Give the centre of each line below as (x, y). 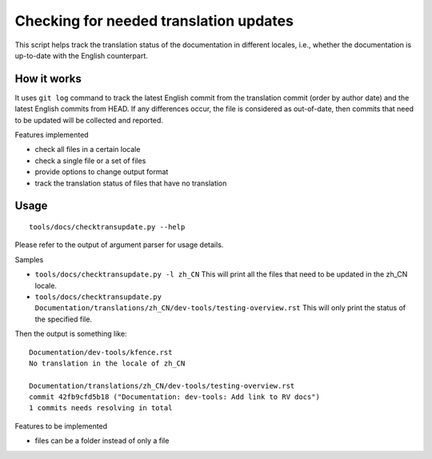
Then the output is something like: (71, 334)
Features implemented (52, 135)
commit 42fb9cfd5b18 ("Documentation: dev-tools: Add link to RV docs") (174, 397)
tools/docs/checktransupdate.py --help (107, 227)
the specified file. (63, 319)
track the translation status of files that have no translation (131, 183)
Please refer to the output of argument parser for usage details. (119, 245)
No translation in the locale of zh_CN (107, 363)
